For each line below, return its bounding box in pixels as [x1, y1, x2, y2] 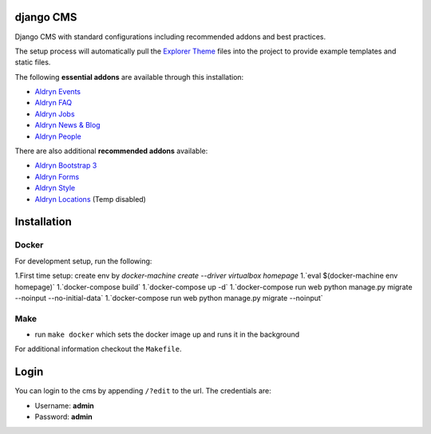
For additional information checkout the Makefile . [14, 344, 182, 354]
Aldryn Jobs [34, 108, 75, 119]
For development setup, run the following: [14, 256, 152, 266]
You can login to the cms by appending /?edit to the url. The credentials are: [14, 386, 271, 396]
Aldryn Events [34, 87, 81, 97]
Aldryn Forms [34, 172, 80, 181]
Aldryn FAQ [34, 98, 73, 108]
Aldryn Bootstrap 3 [34, 160, 97, 171]
